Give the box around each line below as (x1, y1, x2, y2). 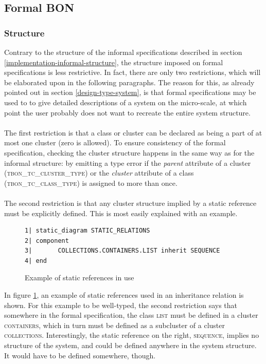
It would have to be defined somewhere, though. (4, 350, 156, 360)
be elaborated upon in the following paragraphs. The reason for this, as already (4, 76, 255, 87)
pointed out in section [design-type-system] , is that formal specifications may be (4, 87, 256, 98)
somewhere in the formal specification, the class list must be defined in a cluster (4, 310, 258, 320)
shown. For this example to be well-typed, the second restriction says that (4, 299, 238, 310)
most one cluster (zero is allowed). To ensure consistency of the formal (4, 137, 226, 148)
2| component (25, 237, 69, 244)
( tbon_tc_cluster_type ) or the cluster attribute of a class (4, 167, 194, 178)
